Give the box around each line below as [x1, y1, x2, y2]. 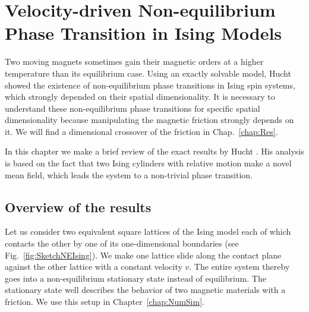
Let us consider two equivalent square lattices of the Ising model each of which [5, 225, 291, 238]
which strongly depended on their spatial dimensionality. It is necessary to [5, 90, 275, 103]
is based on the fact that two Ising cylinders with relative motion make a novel [5, 157, 292, 169]
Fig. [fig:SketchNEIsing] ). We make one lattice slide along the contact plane [5, 248, 282, 261]
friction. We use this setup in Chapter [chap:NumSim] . [5, 295, 204, 308]
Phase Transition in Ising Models [5, 21, 282, 45]
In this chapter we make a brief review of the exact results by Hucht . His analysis [5, 145, 304, 157]
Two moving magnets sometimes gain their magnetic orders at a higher [5, 55, 264, 68]
